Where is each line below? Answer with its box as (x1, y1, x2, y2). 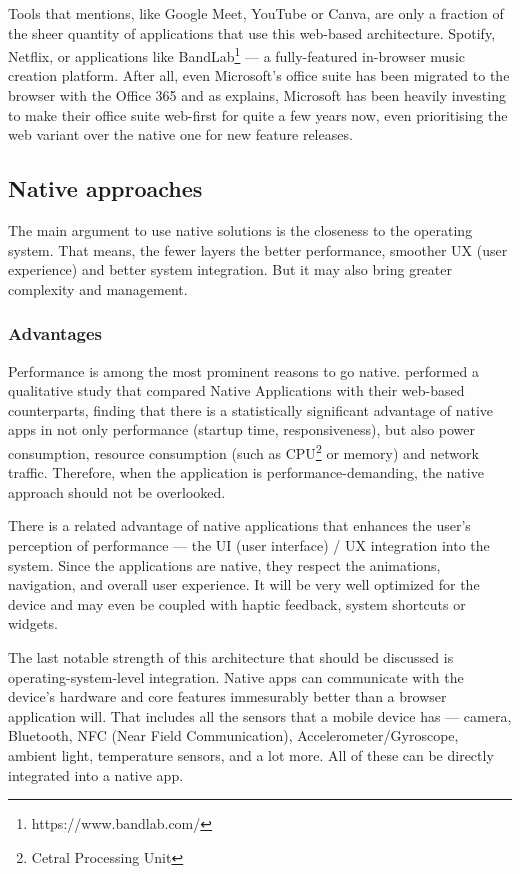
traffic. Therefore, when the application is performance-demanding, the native (8, 462, 484, 483)
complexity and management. (8, 278, 188, 299)
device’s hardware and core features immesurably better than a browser (8, 686, 447, 707)
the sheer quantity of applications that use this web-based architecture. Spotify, (8, 22, 496, 43)
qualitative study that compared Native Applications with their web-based (8, 380, 465, 401)
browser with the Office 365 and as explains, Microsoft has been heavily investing (8, 85, 506, 106)
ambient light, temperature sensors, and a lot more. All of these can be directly (8, 744, 494, 765)
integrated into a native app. (8, 764, 184, 785)
